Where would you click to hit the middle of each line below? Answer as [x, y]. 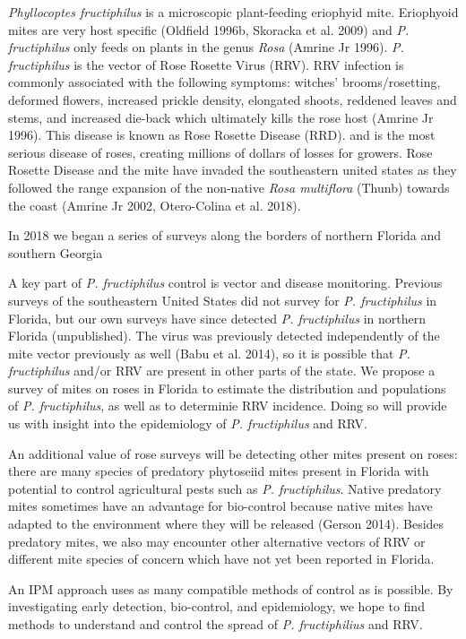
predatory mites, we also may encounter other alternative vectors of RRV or [217, 541]
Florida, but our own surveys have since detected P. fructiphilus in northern [217, 318]
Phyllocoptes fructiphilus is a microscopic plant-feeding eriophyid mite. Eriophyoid [233, 12]
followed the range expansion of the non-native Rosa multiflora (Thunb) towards [229, 187]
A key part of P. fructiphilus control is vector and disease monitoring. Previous [225, 283]
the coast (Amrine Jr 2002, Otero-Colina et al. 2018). [155, 205]
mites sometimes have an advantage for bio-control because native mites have [220, 506]
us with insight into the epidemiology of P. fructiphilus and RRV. [188, 423]
